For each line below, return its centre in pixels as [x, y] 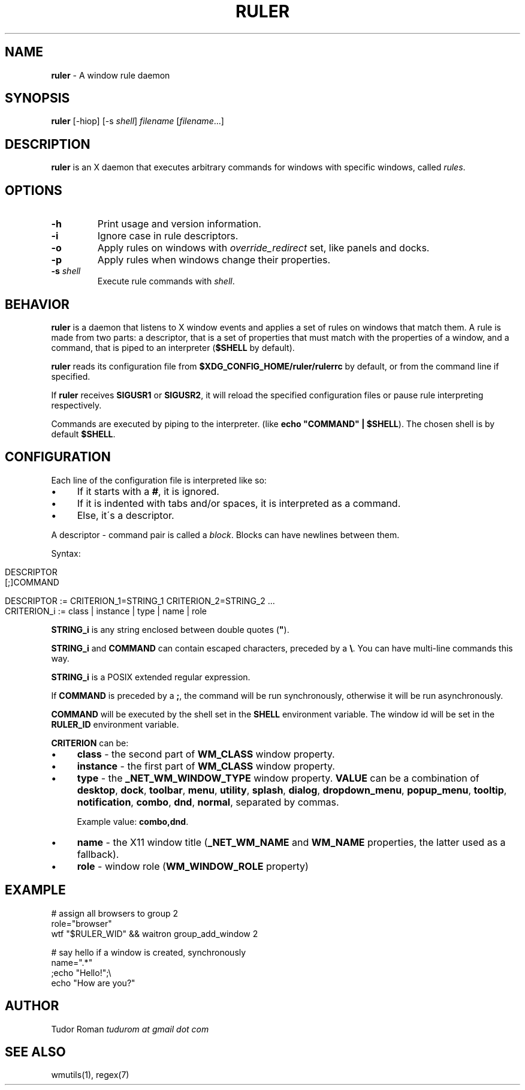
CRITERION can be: [90, 743]
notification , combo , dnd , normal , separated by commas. [208, 802]
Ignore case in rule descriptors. [168, 236]
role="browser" [82, 923]
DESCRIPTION [48, 144]
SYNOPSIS [37, 98]
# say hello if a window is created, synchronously [149, 952]
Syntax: [66, 553]
